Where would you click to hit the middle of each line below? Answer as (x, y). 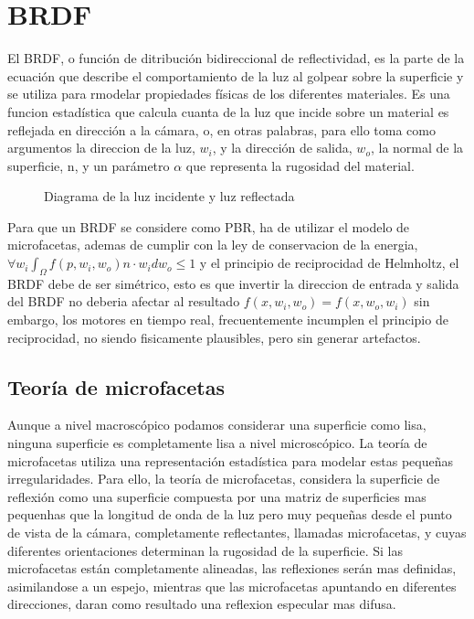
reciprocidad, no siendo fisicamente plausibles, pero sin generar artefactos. (214, 337)
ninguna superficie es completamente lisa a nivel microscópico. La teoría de (217, 443)
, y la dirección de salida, (282, 148)
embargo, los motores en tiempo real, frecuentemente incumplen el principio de (228, 320)
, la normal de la (417, 148)
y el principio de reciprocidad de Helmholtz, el (329, 263)
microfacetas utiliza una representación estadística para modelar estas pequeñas (230, 460)
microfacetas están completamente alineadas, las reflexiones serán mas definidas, (232, 568)
